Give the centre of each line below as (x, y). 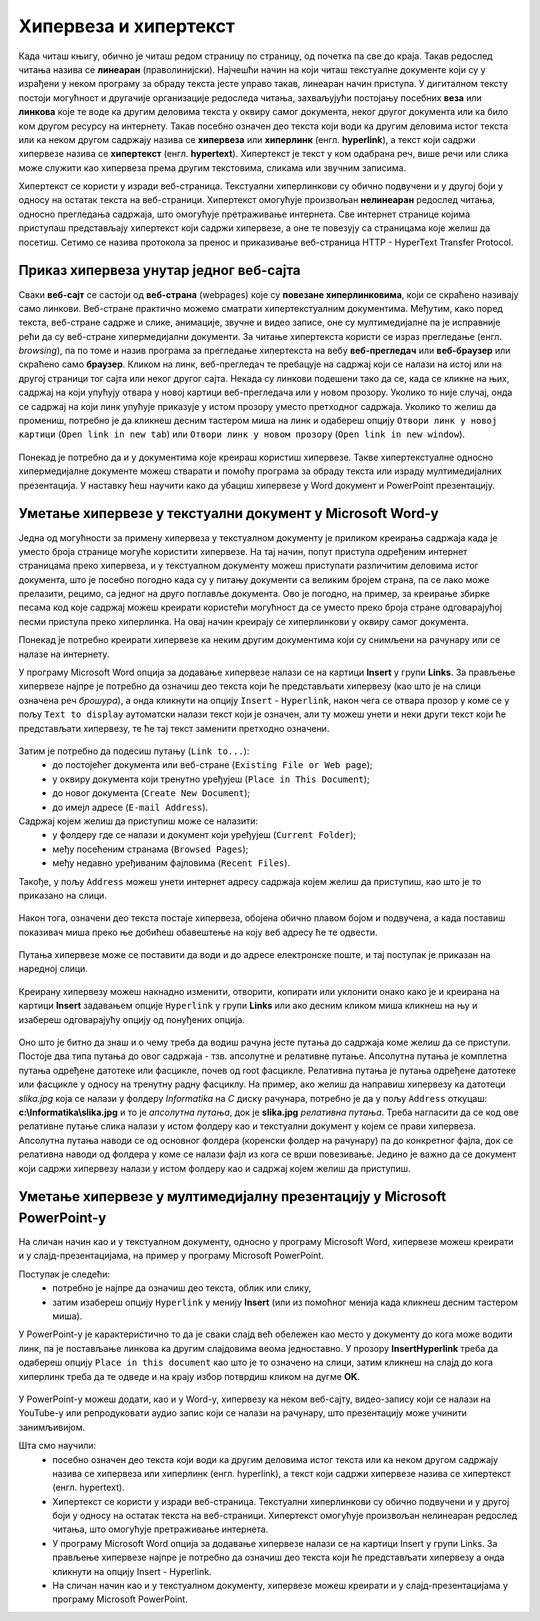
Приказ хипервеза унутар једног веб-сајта (159, 270)
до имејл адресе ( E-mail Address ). (130, 807)
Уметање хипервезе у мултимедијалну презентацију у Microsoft (232, 1196)
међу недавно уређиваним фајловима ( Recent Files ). (171, 863)
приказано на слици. (62, 895)
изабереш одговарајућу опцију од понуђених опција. (131, 1019)
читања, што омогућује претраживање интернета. (160, 1529)
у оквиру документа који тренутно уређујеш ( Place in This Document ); (211, 779)
